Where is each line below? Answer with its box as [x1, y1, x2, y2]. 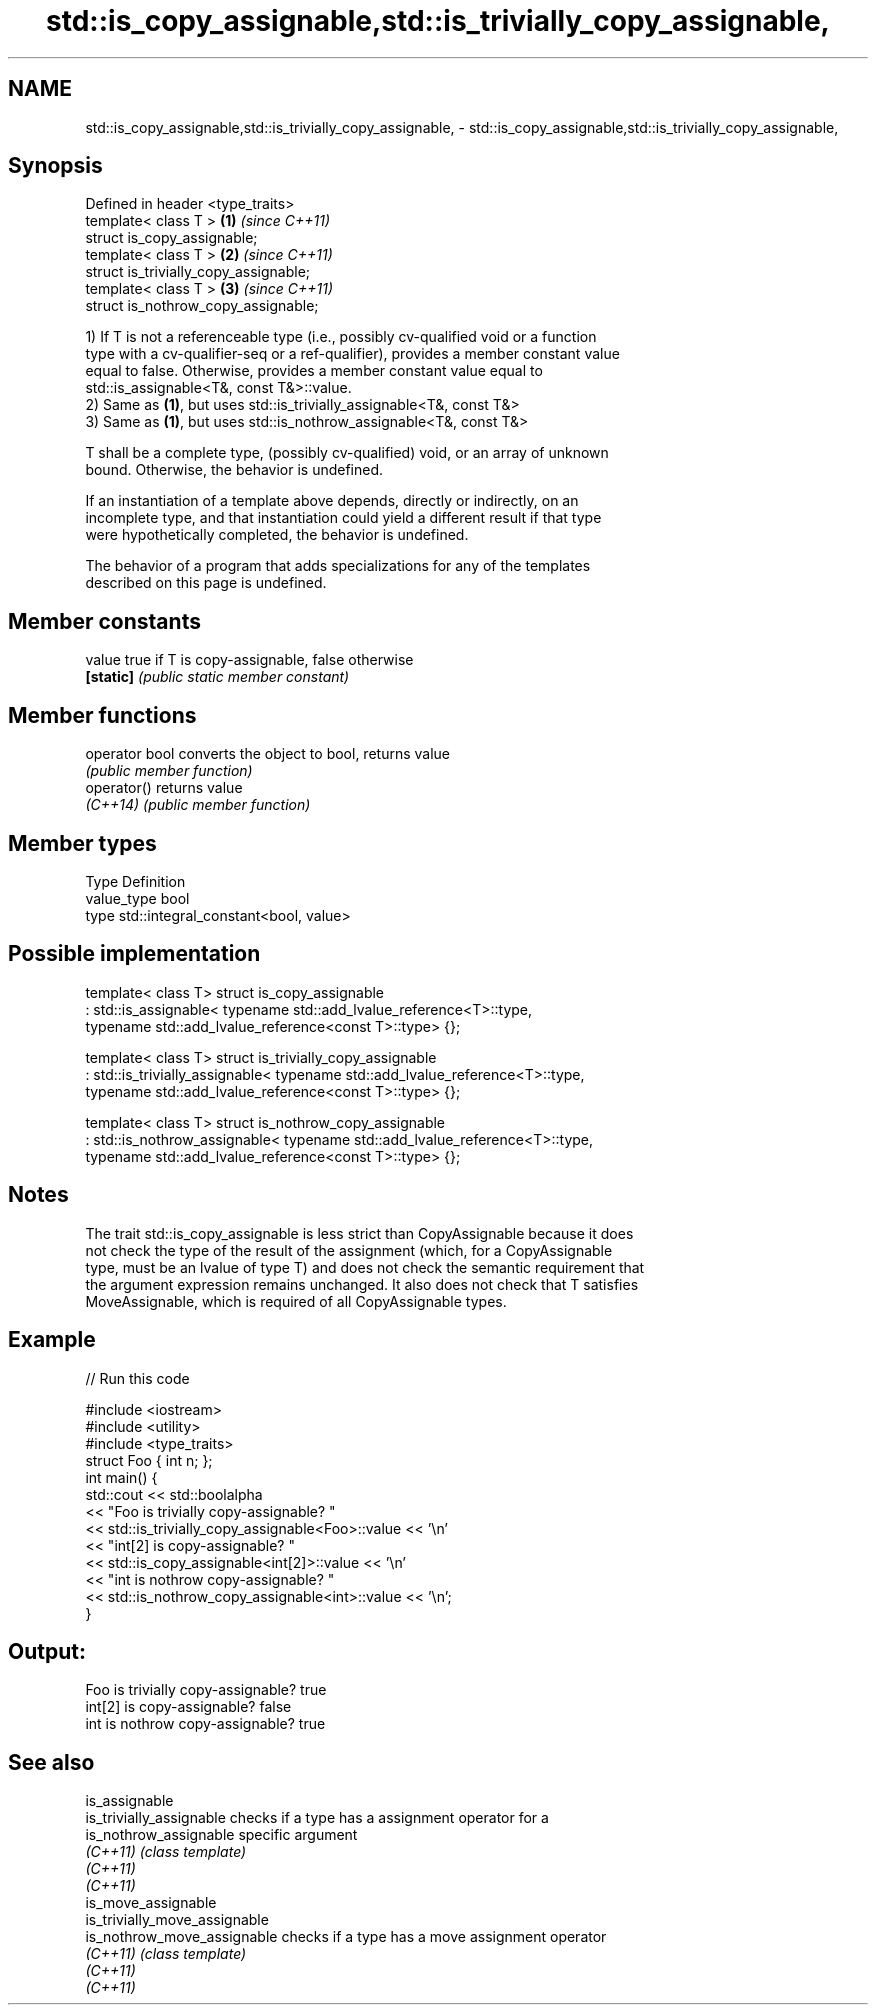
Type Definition [85, 872, 186, 890]
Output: [8, 1638, 86, 1664]
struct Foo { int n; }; [85, 1451, 213, 1469]
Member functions [8, 702, 197, 728]
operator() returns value [85, 779, 243, 797]
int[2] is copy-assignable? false [85, 1698, 292, 1716]
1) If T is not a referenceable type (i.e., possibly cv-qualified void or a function [85, 328, 597, 346]
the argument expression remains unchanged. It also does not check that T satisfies [85, 1275, 639, 1293]
